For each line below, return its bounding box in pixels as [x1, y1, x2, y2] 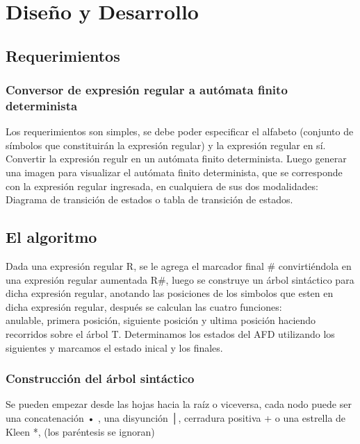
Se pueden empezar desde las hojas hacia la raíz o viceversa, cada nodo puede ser [6, 397, 352, 411]
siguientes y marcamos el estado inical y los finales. [6, 340, 223, 355]
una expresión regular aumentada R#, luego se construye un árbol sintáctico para [6, 272, 354, 287]
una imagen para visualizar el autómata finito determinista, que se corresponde [6, 165, 343, 180]
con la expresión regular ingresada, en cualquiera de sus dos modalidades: [6, 178, 318, 193]
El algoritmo [6, 226, 97, 248]
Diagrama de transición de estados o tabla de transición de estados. [6, 192, 293, 207]
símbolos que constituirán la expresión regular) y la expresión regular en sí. [6, 137, 326, 152]
